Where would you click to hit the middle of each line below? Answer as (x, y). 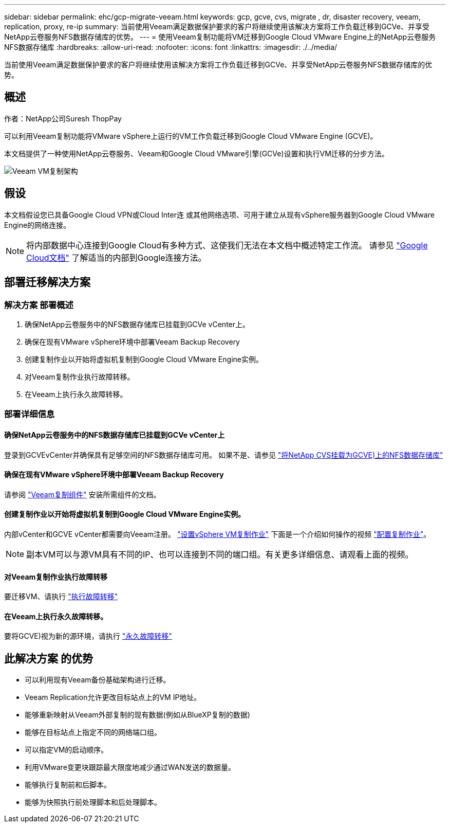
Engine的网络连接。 (38, 225)
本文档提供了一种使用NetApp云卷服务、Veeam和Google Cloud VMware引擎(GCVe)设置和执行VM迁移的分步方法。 (196, 153)
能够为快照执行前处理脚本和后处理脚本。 (93, 802)
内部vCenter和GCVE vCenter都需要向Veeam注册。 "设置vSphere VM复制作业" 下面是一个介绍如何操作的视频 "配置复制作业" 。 (218, 534)
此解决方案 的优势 (49, 658)
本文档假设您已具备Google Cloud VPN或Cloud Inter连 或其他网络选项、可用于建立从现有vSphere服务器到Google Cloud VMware (219, 214)
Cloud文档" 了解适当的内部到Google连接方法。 (116, 257)
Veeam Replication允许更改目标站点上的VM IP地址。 (113, 697)
